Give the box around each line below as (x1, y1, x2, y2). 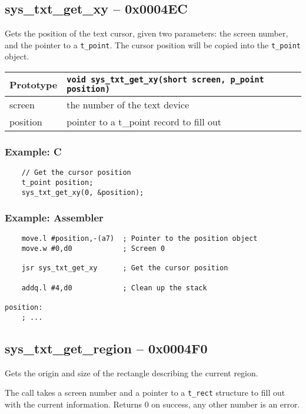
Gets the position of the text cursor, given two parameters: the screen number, (5, 27, 288, 39)
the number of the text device (66, 98, 189, 112)
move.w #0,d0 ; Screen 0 (21, 244, 165, 253)
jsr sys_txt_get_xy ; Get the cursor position (21, 264, 228, 273)
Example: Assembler (5, 210, 104, 225)
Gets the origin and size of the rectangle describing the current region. (5, 366, 258, 379)
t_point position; (21, 178, 94, 187)
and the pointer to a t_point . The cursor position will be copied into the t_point (5, 38, 301, 51)
